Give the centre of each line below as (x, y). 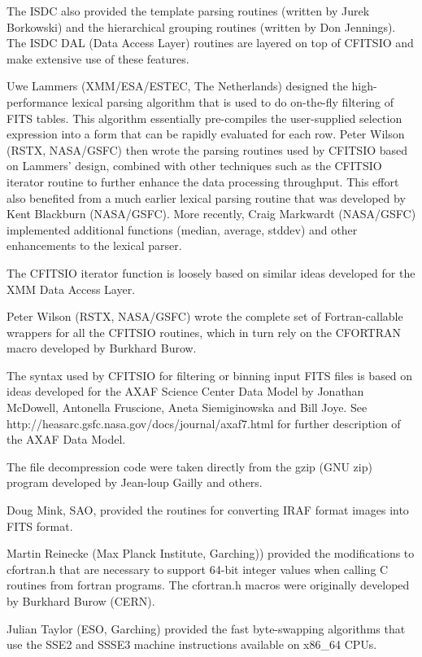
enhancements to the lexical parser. (94, 245)
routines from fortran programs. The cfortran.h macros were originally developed (208, 585)
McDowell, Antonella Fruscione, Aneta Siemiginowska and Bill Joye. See (187, 407)
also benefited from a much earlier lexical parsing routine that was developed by (206, 197)
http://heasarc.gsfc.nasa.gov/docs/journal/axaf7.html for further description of (204, 423)
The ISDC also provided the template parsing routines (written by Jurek (188, 11)
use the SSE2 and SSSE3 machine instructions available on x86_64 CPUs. (192, 644)
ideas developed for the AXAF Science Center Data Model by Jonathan (185, 391)
